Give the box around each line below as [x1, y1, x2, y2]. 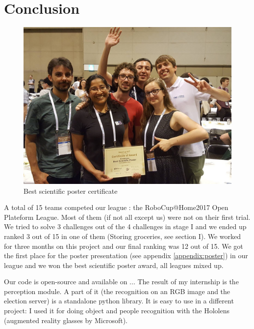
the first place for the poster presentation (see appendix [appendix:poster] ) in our [4, 250, 248, 261]
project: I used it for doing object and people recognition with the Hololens [4, 305, 229, 316]
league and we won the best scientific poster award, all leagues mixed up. [4, 260, 224, 270]
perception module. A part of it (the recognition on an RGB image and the [4, 286, 230, 296]
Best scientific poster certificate [24, 185, 118, 196]
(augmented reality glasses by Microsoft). [4, 315, 127, 325]
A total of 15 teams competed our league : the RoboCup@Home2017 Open [4, 202, 229, 212]
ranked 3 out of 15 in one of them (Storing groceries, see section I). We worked [4, 231, 241, 241]
